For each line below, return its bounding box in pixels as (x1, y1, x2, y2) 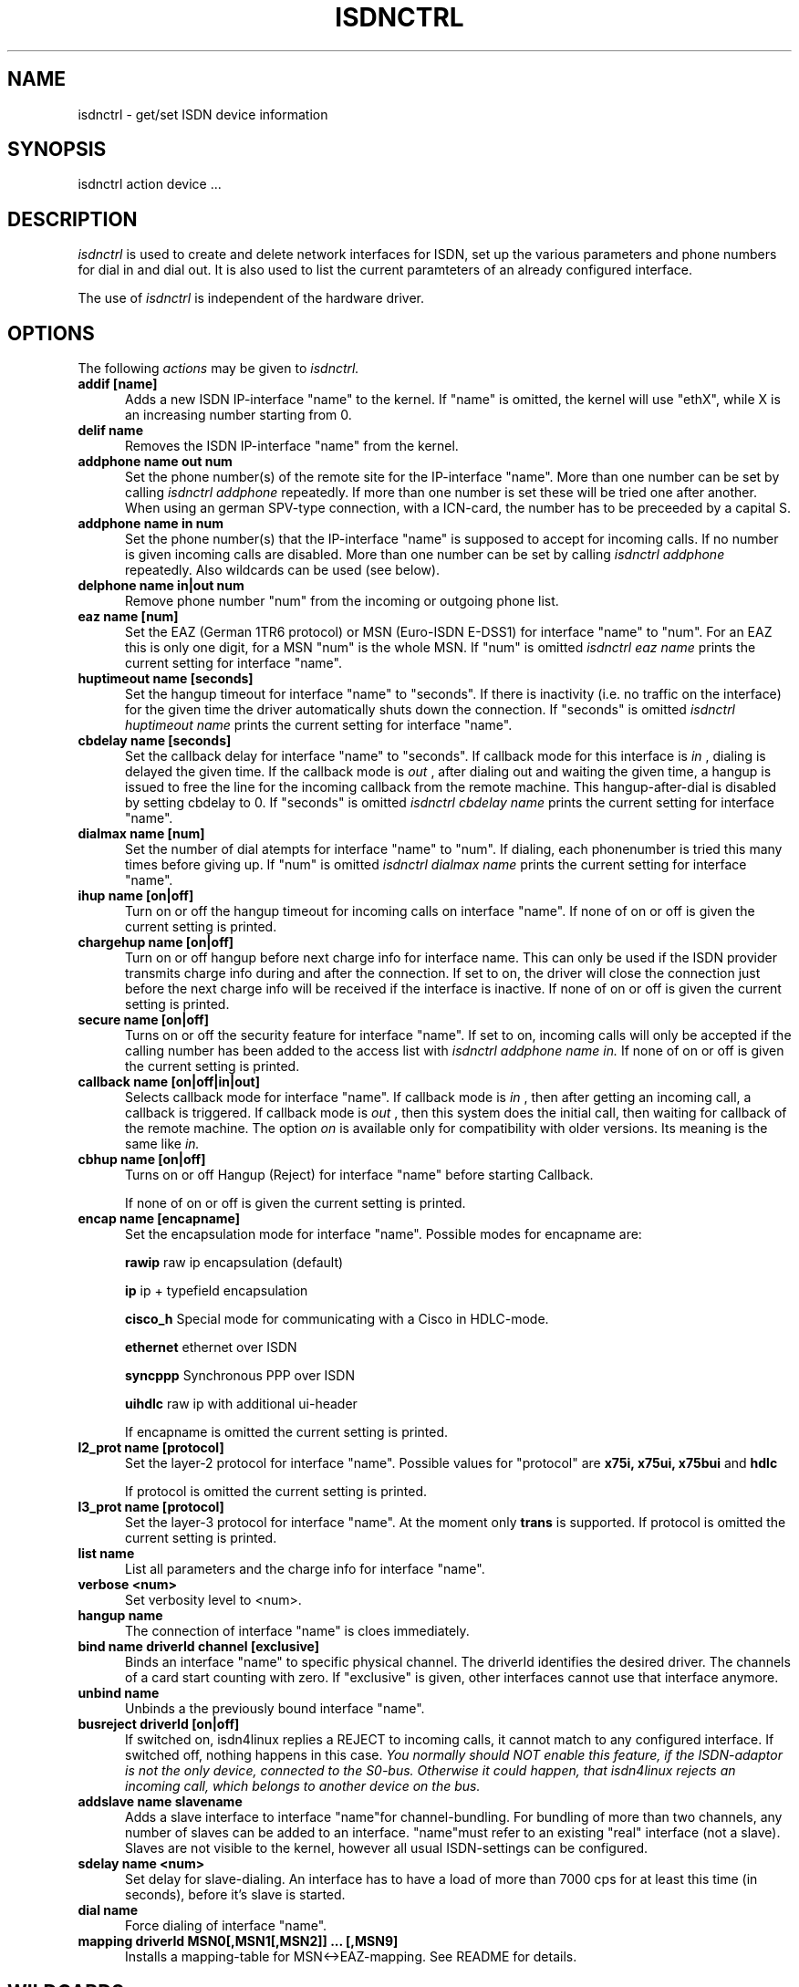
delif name (78, 422, 143, 439)
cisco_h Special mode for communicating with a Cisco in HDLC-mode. (125, 1311, 549, 1327)
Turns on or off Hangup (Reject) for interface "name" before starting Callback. (125, 1167, 594, 1183)
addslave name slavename (78, 1794, 243, 1810)
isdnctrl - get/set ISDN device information (78, 106, 328, 122)
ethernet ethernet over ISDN (125, 1339, 297, 1356)
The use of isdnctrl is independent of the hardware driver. (78, 290, 425, 307)
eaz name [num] (78, 609, 179, 625)
